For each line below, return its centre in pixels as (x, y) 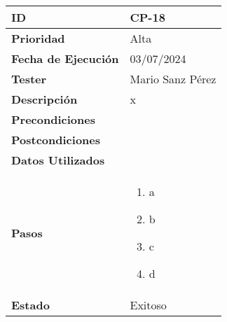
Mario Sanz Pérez (173, 79)
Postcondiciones (56, 140)
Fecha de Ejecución (65, 58)
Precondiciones (53, 119)
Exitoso (148, 305)
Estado (30, 305)
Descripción (44, 99)
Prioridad (38, 38)
